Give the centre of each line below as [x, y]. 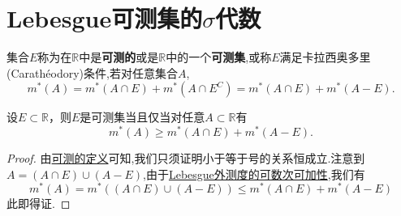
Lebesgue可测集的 [105, 18]
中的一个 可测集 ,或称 [219, 57]
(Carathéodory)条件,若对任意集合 [92, 72]
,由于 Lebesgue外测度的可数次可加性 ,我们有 [254, 174]
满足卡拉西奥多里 [325, 57]
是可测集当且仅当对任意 [142, 117]
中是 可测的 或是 [119, 57]
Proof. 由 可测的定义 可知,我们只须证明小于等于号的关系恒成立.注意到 [186, 157]
